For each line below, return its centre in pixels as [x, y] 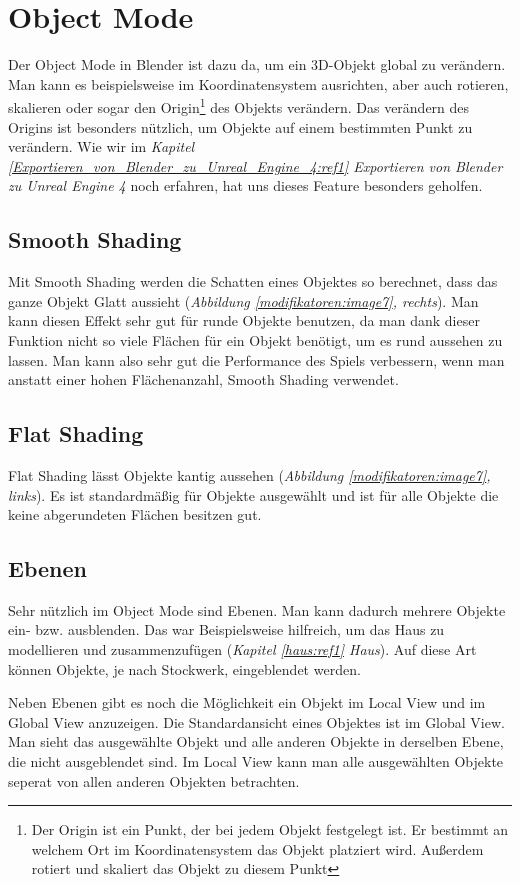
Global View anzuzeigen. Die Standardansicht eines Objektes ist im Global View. [256, 721]
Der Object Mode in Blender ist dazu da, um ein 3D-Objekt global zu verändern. [257, 64]
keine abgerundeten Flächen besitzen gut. [135, 514]
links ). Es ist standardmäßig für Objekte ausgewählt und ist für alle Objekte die [253, 494]
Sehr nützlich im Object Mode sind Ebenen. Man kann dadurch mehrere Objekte [257, 609]
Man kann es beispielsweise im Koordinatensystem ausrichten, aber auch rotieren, [258, 83]
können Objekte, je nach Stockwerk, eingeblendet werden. [184, 668]
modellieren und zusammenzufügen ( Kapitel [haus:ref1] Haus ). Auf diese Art [242, 649]
